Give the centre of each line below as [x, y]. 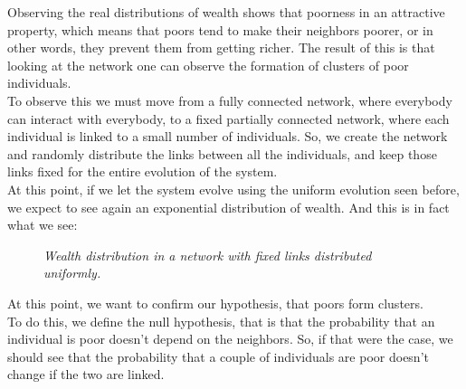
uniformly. [72, 273]
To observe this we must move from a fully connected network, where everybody [230, 100]
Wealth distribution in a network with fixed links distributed [208, 255]
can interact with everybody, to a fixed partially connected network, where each [228, 118]
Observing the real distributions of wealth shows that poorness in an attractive [226, 12]
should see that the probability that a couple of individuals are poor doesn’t [218, 356]
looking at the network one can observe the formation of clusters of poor [208, 65]
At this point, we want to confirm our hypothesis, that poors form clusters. [215, 303]
